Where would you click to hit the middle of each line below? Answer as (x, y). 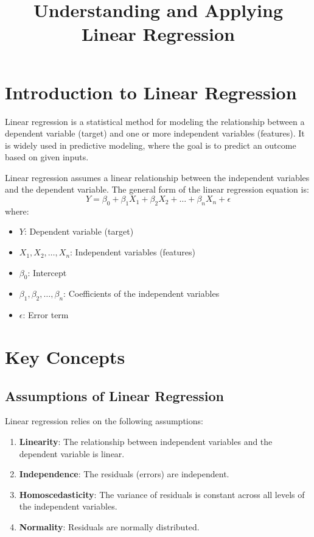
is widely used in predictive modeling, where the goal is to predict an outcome (151, 145)
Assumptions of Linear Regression (114, 395)
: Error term (46, 315)
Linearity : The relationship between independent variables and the (146, 441)
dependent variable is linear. (72, 453)
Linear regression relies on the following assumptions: (104, 421)
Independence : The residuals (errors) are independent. (124, 474)
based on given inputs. (47, 157)
